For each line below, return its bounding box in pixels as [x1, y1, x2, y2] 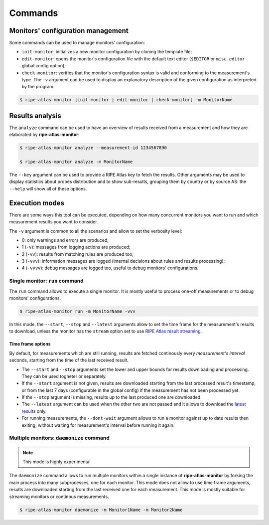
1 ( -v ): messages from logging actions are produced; [21, 244, 131, 250]
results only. [21, 408, 47, 414]
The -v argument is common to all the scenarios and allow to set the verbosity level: [9, 228, 182, 234]
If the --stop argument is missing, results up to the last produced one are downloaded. [21, 394, 202, 400]
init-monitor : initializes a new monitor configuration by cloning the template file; [21, 49, 192, 55]
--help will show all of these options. [9, 185, 87, 191]
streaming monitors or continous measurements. [9, 494, 109, 500]
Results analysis [9, 111, 62, 120]
